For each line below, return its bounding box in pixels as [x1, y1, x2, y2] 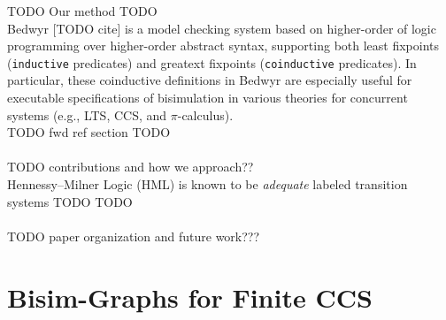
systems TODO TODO [7, 192, 133, 210]
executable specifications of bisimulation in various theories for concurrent [7, 88, 408, 107]
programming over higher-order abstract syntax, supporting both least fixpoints [7, 36, 440, 55]
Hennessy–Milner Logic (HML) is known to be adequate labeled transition [7, 175, 408, 193]
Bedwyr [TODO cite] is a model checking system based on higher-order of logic [7, 19, 436, 37]
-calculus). [177, 105, 234, 124]
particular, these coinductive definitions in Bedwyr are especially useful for [7, 71, 412, 89]
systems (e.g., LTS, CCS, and [7, 105, 167, 124]
